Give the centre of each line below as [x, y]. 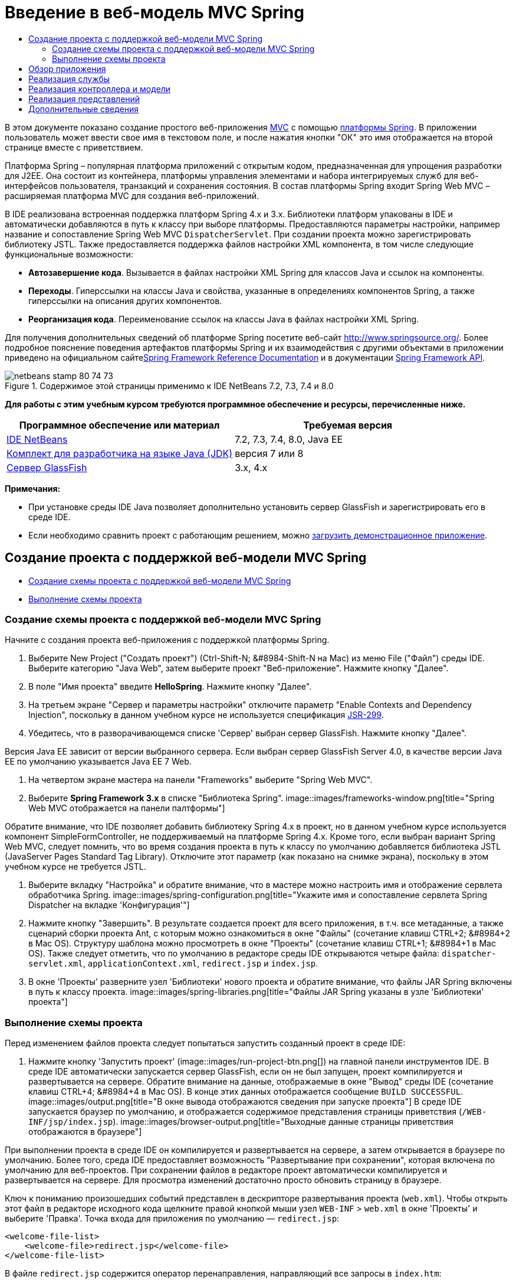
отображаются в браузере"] [85, 1132]
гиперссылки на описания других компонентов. [125, 301]
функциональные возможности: [69, 254]
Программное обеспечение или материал [119, 425]
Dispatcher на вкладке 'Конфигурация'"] [109, 905]
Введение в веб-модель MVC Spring [155, 12]
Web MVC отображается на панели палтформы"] [127, 808]
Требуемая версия [348, 425]
